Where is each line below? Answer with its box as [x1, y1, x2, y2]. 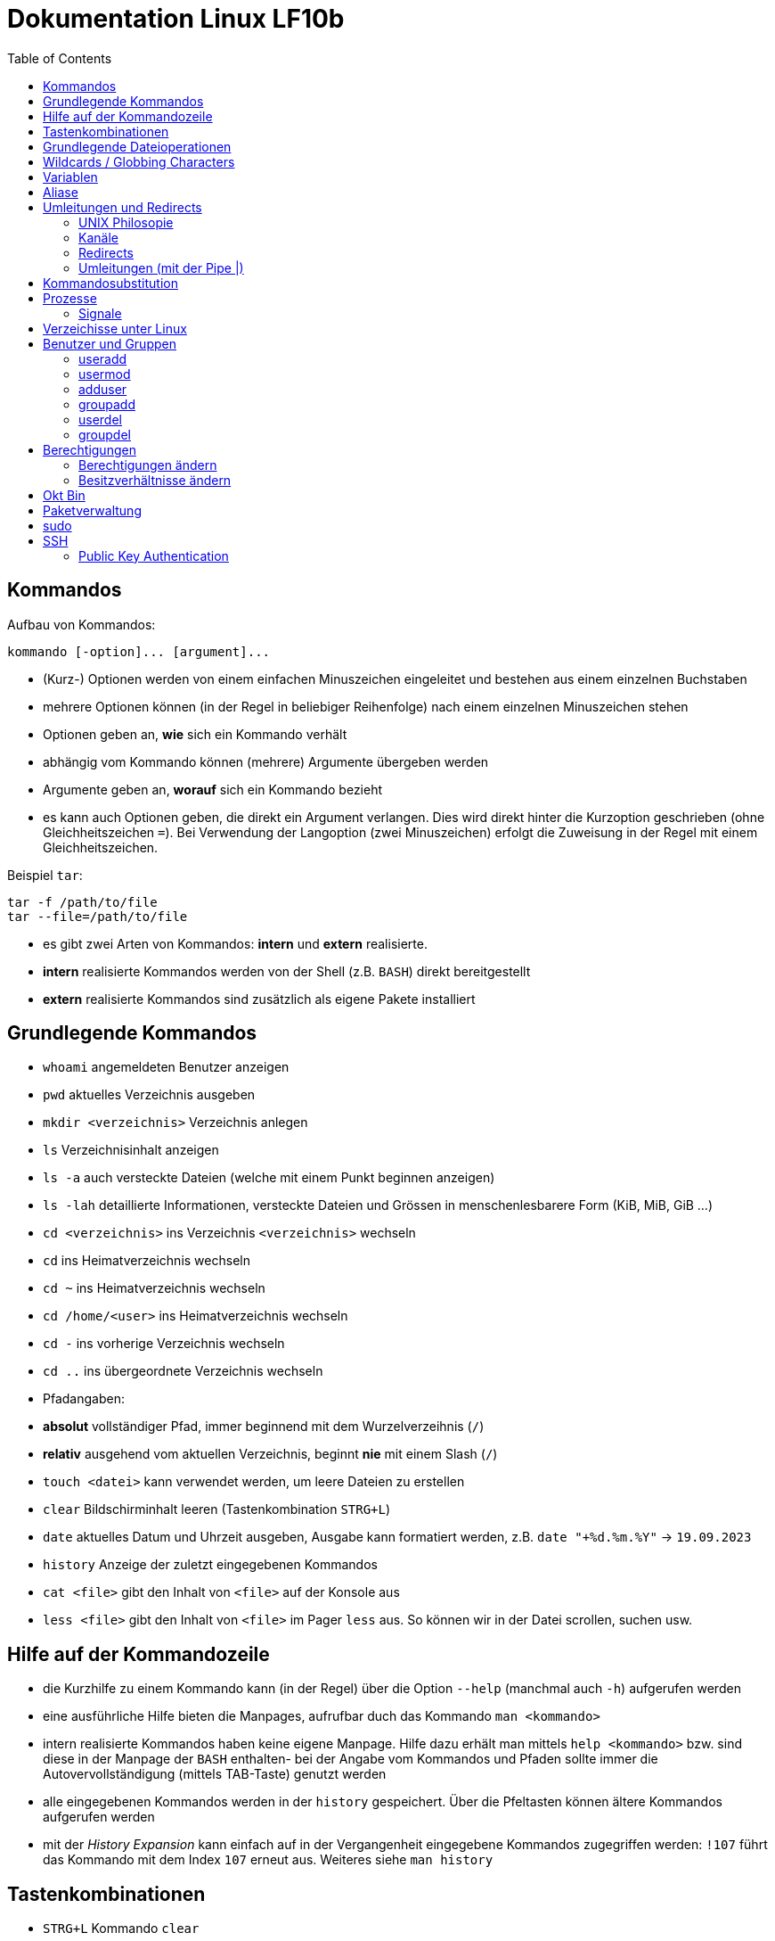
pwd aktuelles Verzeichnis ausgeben [43, 1087, 256, 1103]
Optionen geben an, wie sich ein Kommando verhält [43, 726, 347, 742]
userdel [78, 411, 122, 427]
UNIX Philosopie [78, 214, 174, 230]
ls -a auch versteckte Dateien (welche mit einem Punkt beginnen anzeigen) [43, 1170, 495, 1186]
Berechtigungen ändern [78, 456, 217, 473]
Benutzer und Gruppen [43, 335, 176, 351]
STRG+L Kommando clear [43, 1920, 200, 1937]
